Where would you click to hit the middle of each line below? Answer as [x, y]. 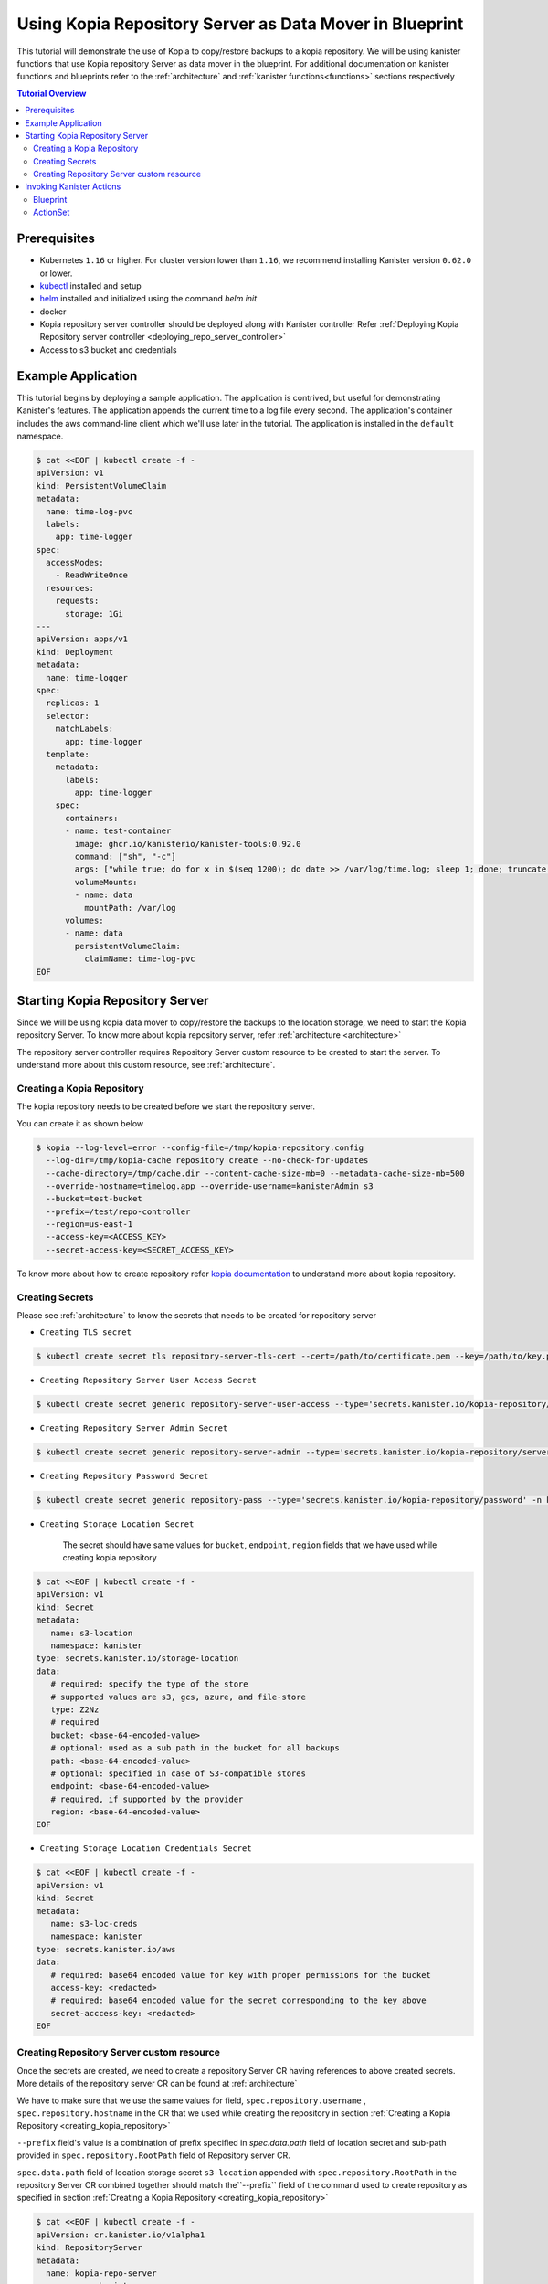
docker [53, 312]
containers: [92, 818]
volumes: [84, 920]
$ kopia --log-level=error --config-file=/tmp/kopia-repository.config [200, 1147]
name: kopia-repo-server [101, 2273]
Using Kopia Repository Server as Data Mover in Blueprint [240, 24]
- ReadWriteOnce [91, 575]
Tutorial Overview [52, 93]
